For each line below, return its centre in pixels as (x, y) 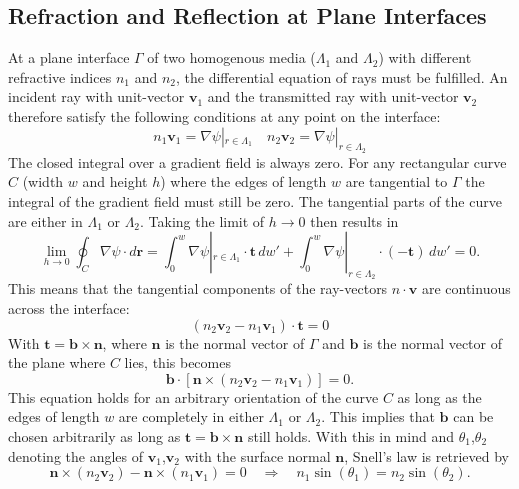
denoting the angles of (76, 455)
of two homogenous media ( (231, 57)
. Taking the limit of (202, 220)
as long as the (439, 396)
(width (43, 181)
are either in (45, 220)
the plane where (57, 362)
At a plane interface (69, 57)
